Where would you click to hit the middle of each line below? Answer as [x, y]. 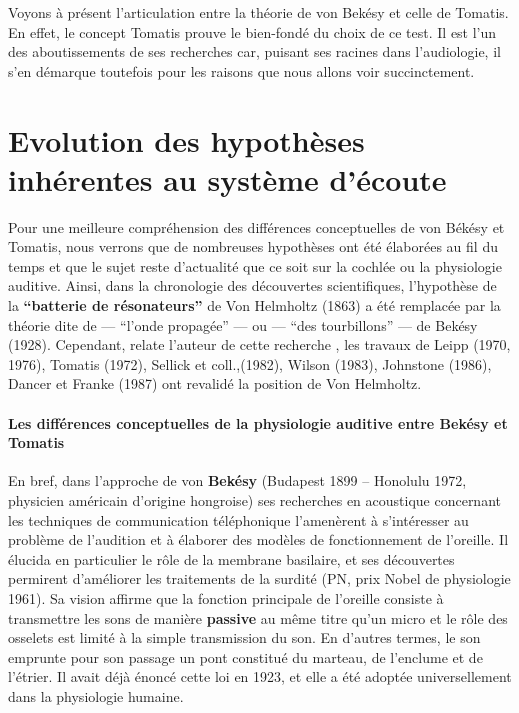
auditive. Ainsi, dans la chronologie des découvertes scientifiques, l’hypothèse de [252, 285]
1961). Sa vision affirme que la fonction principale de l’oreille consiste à [226, 597]
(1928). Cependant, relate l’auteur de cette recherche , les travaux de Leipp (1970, [259, 344]
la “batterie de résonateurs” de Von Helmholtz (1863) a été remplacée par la [254, 305]
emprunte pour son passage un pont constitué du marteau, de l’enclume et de [245, 656]
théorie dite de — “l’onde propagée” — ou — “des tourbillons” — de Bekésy [243, 324]
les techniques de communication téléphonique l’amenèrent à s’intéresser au [238, 519]
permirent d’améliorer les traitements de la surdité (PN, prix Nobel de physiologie [259, 578]
